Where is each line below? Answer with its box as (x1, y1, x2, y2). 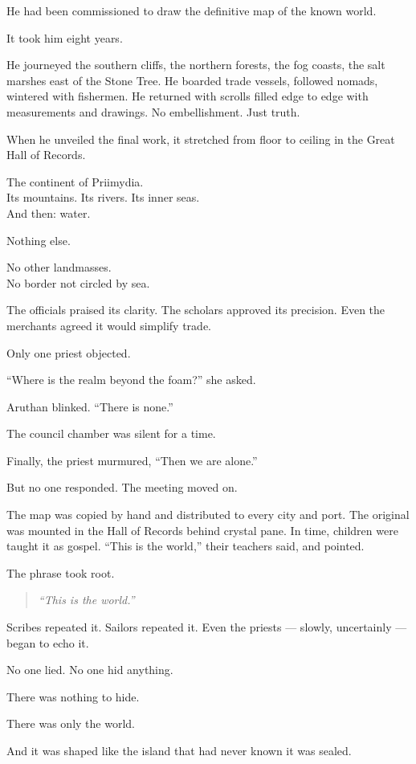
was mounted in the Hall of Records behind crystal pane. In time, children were (6, 521, 398, 538)
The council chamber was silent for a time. (6, 425, 216, 442)
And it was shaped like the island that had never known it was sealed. (6, 742, 352, 758)
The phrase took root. (6, 564, 115, 581)
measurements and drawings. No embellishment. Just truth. (6, 103, 300, 120)
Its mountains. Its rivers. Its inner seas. (6, 189, 200, 206)
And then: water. (6, 204, 91, 221)
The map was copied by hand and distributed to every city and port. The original (6, 506, 410, 523)
